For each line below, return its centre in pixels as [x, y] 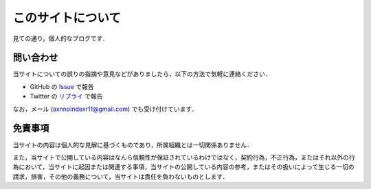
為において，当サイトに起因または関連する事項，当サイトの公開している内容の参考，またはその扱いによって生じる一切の [184, 167]
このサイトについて [67, 18]
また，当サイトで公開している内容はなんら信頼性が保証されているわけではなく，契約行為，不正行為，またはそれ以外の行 [184, 157]
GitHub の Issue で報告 [62, 86]
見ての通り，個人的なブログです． [61, 38]
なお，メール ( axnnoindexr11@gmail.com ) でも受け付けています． [105, 109]
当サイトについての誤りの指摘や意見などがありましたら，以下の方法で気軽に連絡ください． [142, 74]
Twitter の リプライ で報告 [66, 97]
